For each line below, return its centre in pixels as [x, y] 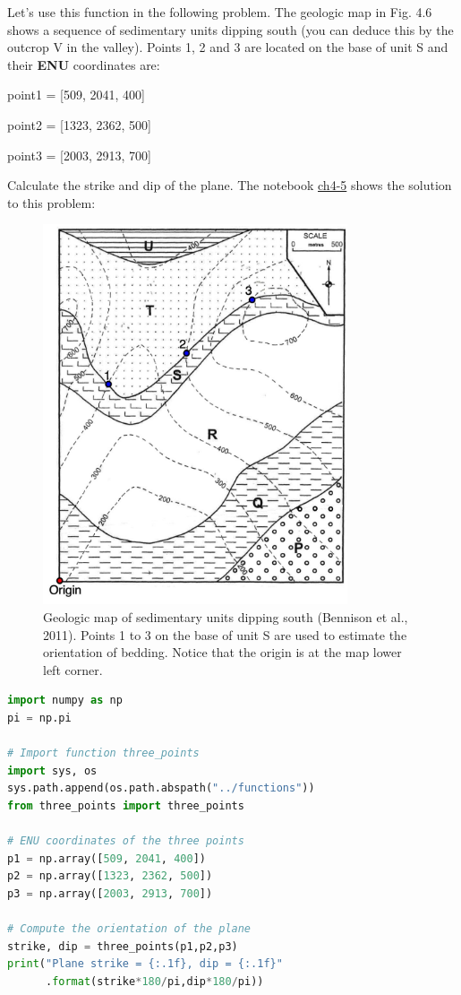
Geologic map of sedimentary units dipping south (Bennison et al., [226, 617]
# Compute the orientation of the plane [129, 929]
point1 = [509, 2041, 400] [77, 95]
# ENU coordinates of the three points [126, 841]
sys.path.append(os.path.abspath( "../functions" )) [161, 788]
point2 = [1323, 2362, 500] [80, 124]
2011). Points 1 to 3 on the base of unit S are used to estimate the [225, 634]
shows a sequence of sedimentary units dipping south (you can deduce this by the [230, 29]
